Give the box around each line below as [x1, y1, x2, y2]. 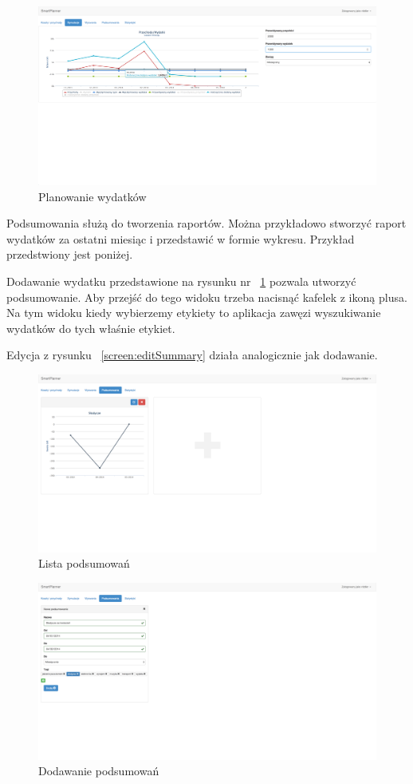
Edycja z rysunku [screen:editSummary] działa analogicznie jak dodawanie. [6, 346, 378, 363]
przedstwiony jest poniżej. [6, 246, 133, 263]
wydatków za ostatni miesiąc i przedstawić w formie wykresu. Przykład [6, 230, 355, 247]
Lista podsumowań [38, 555, 130, 572]
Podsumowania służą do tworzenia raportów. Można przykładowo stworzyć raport [6, 215, 407, 232]
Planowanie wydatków [38, 188, 147, 204]
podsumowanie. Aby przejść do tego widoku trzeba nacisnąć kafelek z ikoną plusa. [6, 288, 407, 305]
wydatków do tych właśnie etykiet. [6, 319, 175, 336]
